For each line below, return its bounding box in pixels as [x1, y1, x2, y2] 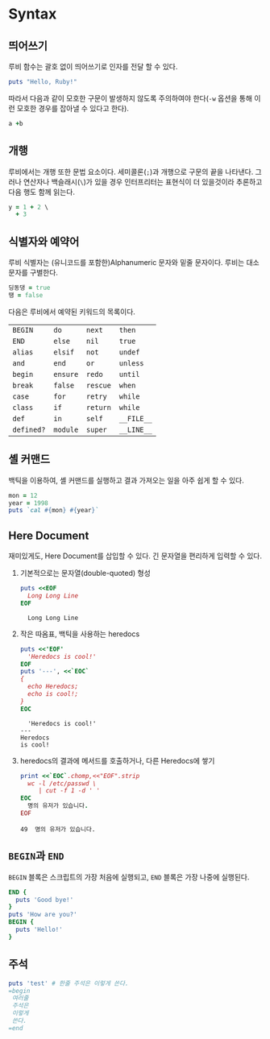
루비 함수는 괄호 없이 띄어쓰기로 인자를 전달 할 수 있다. [8, 62, 178, 71]
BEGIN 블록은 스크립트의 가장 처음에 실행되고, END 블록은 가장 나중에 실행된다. [8, 871, 250, 882]
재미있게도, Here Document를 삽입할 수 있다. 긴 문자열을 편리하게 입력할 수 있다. [8, 551, 262, 561]
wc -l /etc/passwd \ [27, 779, 97, 788]
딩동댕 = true [8, 284, 51, 292]
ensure [53, 370, 79, 379]
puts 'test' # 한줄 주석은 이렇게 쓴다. [8, 979, 129, 987]
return [85, 403, 111, 412]
